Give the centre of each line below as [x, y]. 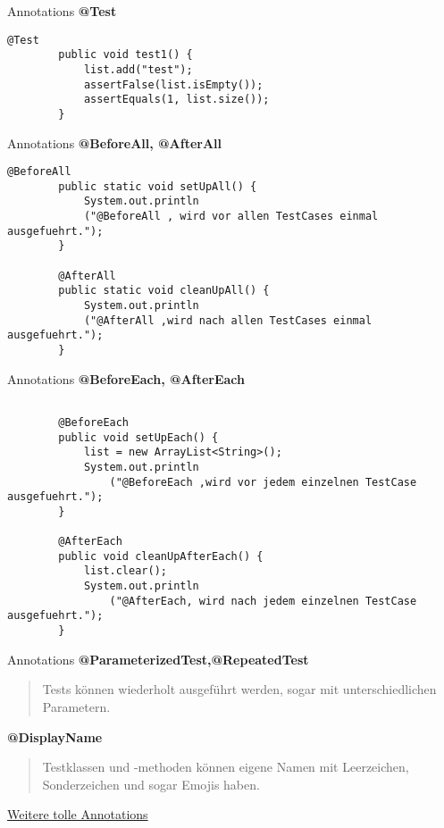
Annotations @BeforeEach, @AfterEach [126, 378]
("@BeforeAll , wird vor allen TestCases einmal [231, 217]
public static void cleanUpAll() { [164, 291]
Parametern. [76, 706]
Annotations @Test [62, 11]
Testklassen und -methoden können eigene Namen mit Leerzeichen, [226, 767]
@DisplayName [55, 736]
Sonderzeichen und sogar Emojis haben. [151, 784]
